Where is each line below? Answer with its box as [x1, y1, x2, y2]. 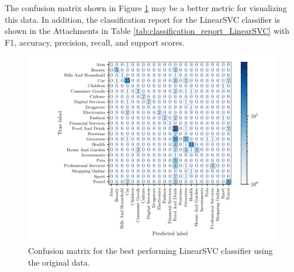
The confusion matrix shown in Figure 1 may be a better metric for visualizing [5, 2, 287, 13]
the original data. [28, 256, 90, 268]
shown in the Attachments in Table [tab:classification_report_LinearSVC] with [5, 25, 290, 37]
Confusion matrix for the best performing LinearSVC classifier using [28, 244, 273, 256]
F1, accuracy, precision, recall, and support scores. [5, 36, 185, 48]
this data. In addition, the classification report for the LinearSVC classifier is [5, 13, 281, 25]
